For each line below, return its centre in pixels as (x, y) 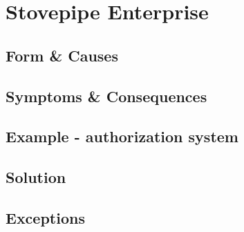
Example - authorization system (122, 136)
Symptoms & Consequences (106, 96)
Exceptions (45, 217)
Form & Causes (62, 55)
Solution (36, 177)
